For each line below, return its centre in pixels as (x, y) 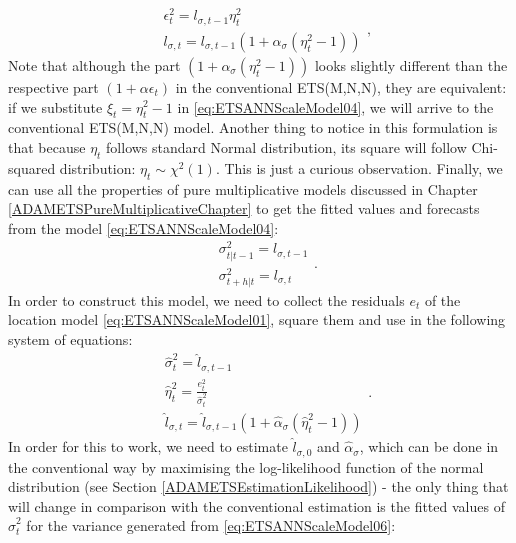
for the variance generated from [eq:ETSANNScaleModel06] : (211, 525)
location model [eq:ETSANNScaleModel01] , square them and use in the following (257, 319)
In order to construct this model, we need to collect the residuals (206, 299)
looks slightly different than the (411, 64)
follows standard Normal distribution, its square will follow (286, 146)
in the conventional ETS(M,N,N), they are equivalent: (341, 86)
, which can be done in (429, 446)
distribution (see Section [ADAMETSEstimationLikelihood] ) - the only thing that (258, 486)
